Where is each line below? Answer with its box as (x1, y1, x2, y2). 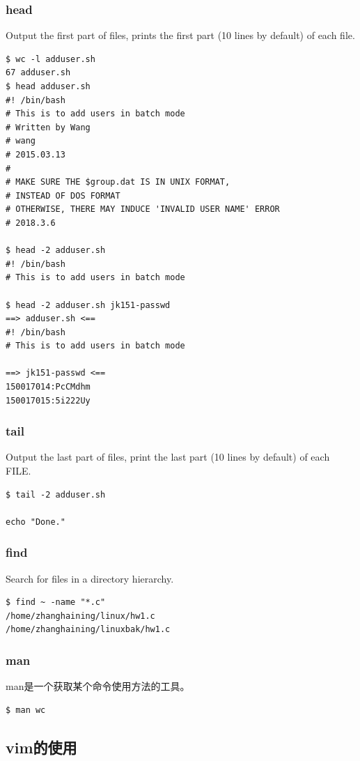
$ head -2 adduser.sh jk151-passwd (6, 300, 171, 310)
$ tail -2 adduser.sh (6, 489, 106, 500)
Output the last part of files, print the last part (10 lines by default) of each (6, 449, 330, 464)
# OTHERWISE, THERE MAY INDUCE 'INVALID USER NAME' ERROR (6, 204, 280, 215)
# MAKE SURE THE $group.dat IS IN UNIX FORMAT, (6, 177, 230, 187)
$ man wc (6, 705, 46, 715)
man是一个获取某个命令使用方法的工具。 (6, 679, 190, 693)
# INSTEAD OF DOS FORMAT (6, 190, 120, 201)
